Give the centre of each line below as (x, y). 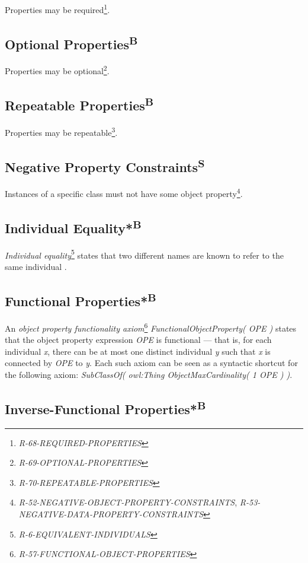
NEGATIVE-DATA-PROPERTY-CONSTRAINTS (111, 514)
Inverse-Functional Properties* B (105, 407)
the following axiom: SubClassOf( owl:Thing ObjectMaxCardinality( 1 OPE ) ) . (149, 374)
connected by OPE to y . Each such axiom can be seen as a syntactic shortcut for (151, 363)
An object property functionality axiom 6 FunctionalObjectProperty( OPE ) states (151, 327)
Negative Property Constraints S (105, 165)
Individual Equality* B (73, 227)
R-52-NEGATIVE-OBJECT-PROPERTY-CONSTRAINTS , (128, 502)
